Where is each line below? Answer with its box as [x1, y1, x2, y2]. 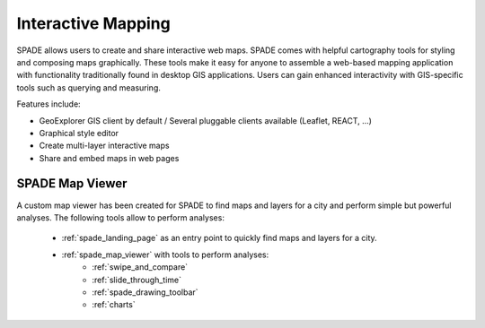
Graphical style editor [39, 127, 119, 138]
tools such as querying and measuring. [16, 82, 161, 93]
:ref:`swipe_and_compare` [92, 262, 189, 272]
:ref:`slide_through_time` [92, 274, 181, 285]
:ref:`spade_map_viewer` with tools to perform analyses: [61, 249, 269, 260]
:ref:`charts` [92, 299, 136, 310]
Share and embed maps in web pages [39, 152, 180, 163]
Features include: [16, 99, 81, 109]
